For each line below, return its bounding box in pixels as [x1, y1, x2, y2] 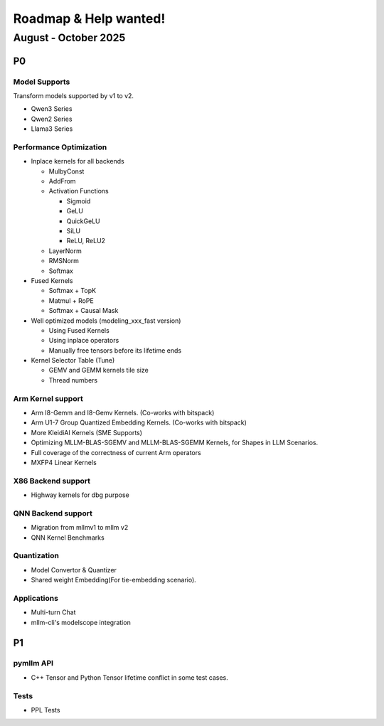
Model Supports [13, 77, 70, 87]
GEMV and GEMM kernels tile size [48, 366, 149, 375]
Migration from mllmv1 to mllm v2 [31, 523, 129, 532]
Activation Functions [48, 187, 110, 196]
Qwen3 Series [31, 105, 73, 113]
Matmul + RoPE [48, 296, 94, 305]
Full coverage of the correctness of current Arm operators [31, 448, 202, 457]
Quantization [13, 551, 60, 561]
